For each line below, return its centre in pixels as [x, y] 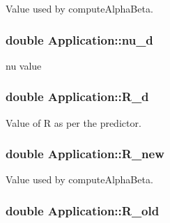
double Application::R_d [77, 97]
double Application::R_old [83, 210]
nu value [24, 65]
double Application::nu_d [79, 39]
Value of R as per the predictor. [74, 122]
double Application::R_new [85, 154]
